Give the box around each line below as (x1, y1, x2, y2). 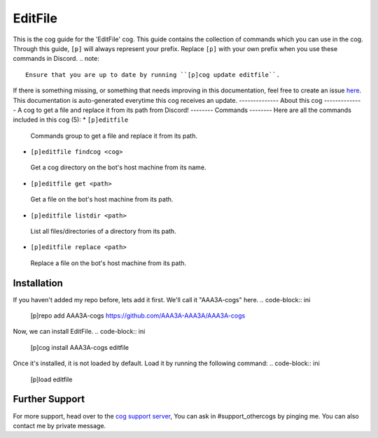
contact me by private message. (13, 421, 106, 430)
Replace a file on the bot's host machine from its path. (30, 259, 187, 267)
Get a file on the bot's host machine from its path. (30, 195, 174, 204)
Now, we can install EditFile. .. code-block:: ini (13, 327, 146, 336)
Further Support (13, 393, 85, 405)
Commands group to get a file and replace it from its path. (30, 132, 198, 140)
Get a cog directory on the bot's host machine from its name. (30, 163, 206, 171)
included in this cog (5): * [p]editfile (13, 115, 129, 124)
